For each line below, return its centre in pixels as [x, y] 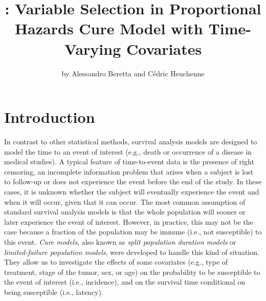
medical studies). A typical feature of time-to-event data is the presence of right [129, 162]
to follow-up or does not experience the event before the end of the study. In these [133, 181]
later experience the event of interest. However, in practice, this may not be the [129, 221]
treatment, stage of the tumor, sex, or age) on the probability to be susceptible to [132, 272]
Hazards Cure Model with [109, 28]
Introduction [50, 117]
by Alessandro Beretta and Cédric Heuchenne [133, 73]
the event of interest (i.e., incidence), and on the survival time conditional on [125, 282]
